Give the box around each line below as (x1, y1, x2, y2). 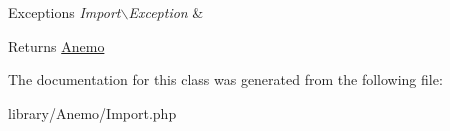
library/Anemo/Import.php (8, 102, 177, 123)
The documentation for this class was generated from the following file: (8, 69, 443, 90)
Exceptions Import (8, 2, 121, 22)
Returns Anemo (8, 35, 105, 56)
